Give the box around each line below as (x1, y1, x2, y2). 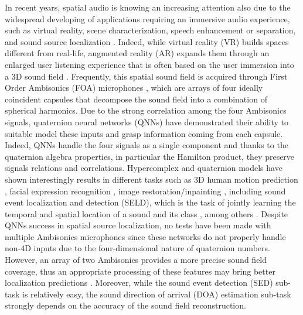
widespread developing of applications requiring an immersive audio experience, (5, 12, 290, 25)
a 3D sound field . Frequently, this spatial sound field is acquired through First (5, 70, 288, 82)
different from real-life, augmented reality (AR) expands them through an (5, 47, 270, 59)
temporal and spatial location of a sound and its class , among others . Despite (5, 207, 288, 220)
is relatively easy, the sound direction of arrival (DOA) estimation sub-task (22, 287, 291, 300)
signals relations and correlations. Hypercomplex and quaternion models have (5, 162, 282, 174)
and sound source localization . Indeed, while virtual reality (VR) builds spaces (5, 35, 289, 47)
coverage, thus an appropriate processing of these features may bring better (5, 265, 275, 277)
